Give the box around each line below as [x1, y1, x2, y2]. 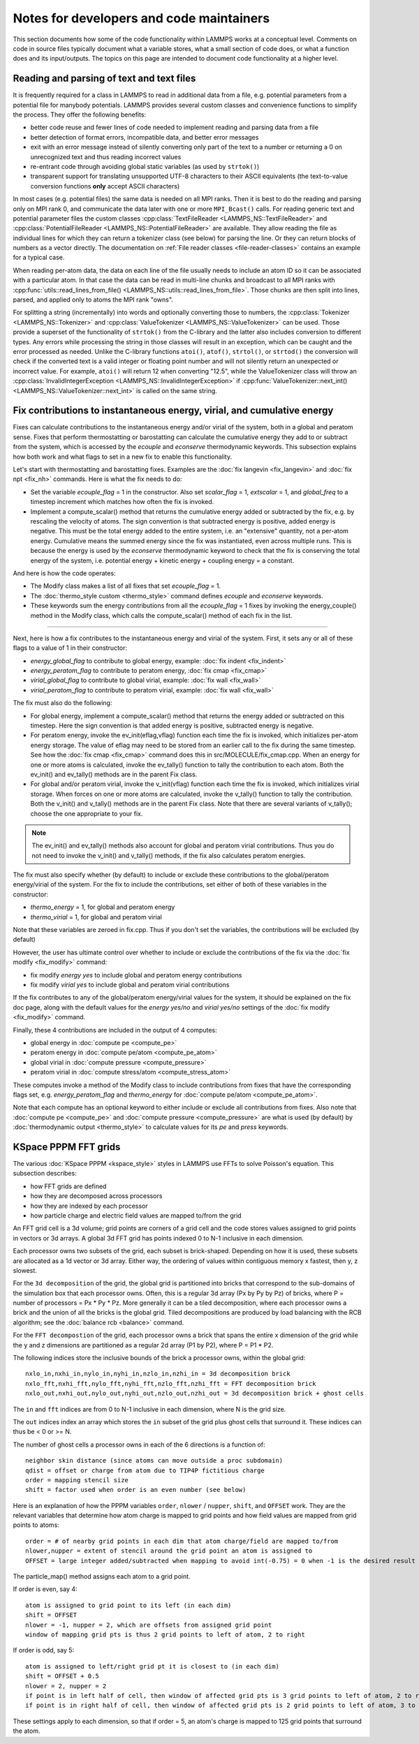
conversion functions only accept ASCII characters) [30, 182, 180, 190]
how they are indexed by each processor [30, 1202, 148, 1210]
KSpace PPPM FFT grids [13, 1141, 121, 1153]
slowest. [13, 1266, 38, 1274]
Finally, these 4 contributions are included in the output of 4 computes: [13, 1026, 217, 1034]
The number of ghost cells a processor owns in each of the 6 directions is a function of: [13, 1440, 265, 1449]
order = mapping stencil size [25, 1476, 129, 1484]
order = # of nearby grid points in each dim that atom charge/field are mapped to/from [25, 1537, 339, 1545]
